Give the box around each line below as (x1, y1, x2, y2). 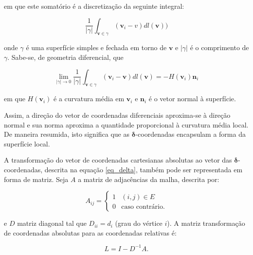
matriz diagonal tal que (17, 218, 87, 228)
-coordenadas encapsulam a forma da (135, 129, 246, 139)
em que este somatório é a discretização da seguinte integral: (4, 1, 184, 11)
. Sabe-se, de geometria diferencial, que (7, 52, 124, 62)
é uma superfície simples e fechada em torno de (26, 42, 167, 53)
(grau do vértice (115, 218, 163, 228)
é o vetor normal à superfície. (148, 93, 236, 104)
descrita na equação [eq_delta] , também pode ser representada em (44, 164, 243, 174)
